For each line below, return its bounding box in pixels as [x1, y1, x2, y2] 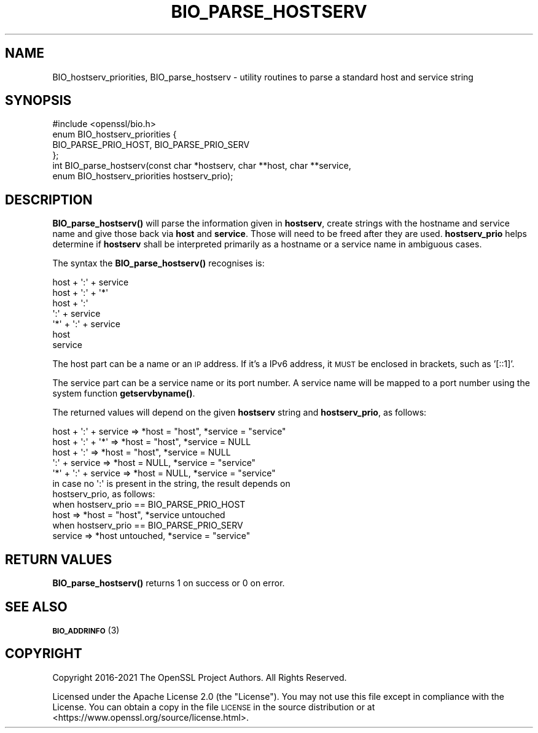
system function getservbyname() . [52, 388, 195, 399]
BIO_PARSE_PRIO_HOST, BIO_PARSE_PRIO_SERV [52, 139, 250, 150]
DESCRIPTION [5, 192, 93, 207]
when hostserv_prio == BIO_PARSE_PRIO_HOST [52, 499, 246, 510]
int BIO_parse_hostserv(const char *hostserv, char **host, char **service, [52, 160, 351, 171]
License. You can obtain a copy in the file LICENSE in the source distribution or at [52, 701, 375, 712]
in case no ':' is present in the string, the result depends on [52, 478, 290, 489]
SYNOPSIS [5, 93, 72, 109]
